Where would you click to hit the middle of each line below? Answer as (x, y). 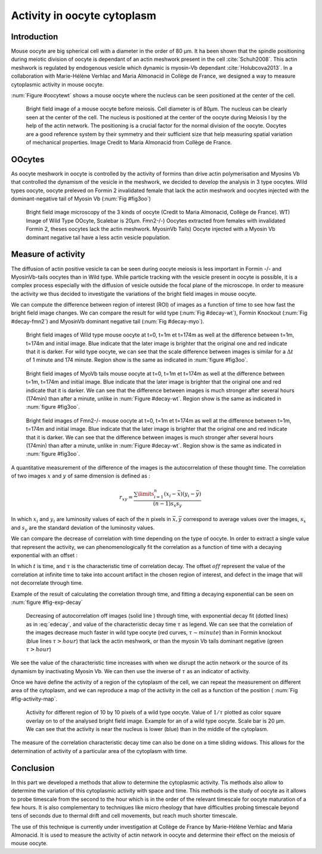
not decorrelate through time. (47, 583)
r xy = (126, 498)
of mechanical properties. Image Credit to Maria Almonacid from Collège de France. (129, 142)
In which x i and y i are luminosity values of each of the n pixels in (91, 520)
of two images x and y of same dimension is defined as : (80, 476)
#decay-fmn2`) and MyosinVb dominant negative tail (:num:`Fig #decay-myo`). (108, 321)
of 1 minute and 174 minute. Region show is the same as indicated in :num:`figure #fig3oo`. (137, 360)
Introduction (35, 37)
